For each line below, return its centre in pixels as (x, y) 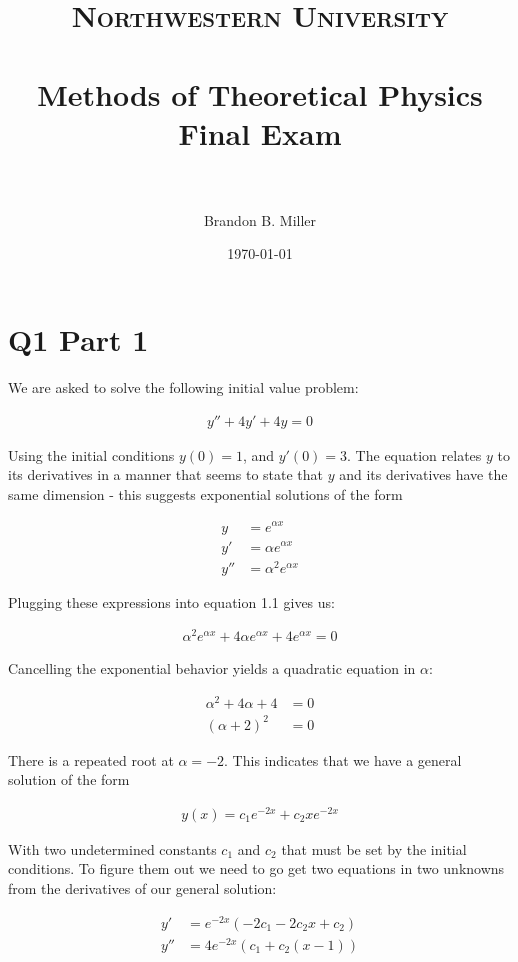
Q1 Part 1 (78, 339)
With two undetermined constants (112, 848)
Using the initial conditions (91, 454)
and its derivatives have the (423, 474)
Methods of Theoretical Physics (260, 93)
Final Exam (260, 132)
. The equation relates (414, 454)
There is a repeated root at (91, 759)
